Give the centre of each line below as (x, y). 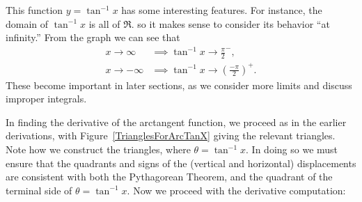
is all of (104, 23)
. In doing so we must (292, 149)
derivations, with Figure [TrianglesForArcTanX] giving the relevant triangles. (171, 135)
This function (34, 10)
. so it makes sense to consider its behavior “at (230, 23)
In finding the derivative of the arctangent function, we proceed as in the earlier (176, 122)
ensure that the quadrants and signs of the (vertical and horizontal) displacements (181, 163)
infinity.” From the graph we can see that (93, 37)
